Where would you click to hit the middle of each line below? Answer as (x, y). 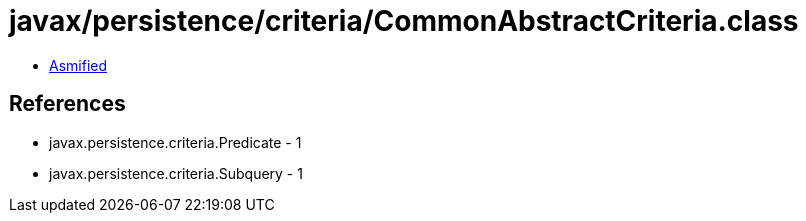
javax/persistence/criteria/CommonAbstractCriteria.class (404, 21)
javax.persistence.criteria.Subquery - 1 (176, 173)
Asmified (78, 65)
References (67, 104)
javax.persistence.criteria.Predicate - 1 (175, 142)
